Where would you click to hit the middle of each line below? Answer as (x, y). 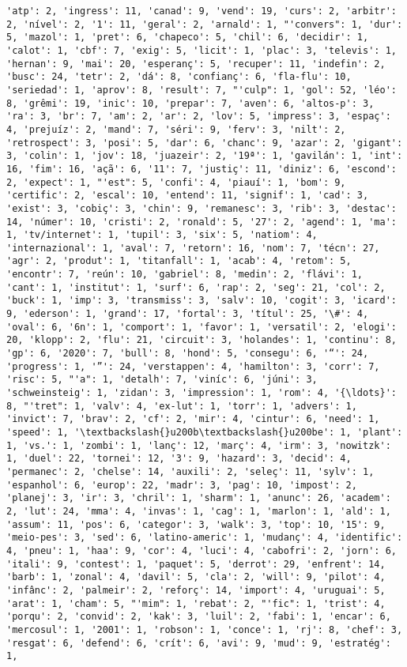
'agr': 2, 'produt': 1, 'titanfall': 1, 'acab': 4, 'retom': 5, (179, 261)
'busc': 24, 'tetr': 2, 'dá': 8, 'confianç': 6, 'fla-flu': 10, (179, 77)
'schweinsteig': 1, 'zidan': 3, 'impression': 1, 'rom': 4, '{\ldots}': (202, 393)
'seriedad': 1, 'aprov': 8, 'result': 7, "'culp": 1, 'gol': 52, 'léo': (202, 90)
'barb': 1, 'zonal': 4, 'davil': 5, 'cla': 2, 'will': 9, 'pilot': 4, (196, 577)
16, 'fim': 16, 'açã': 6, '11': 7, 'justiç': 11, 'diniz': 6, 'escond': (202, 169)
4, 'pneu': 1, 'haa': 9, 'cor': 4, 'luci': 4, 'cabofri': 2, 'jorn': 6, (202, 550)
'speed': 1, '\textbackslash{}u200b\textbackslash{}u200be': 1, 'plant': (205, 432)
